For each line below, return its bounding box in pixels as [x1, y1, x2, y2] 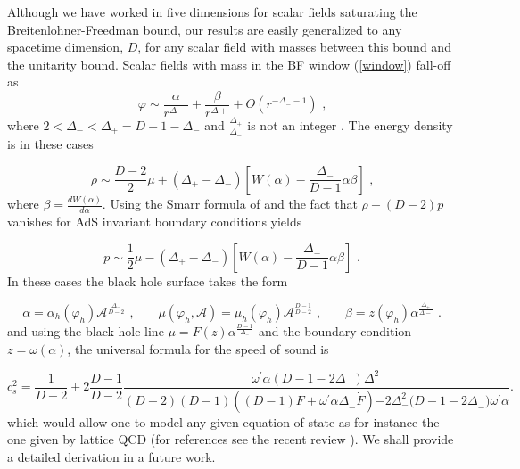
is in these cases [7, 135, 94, 153]
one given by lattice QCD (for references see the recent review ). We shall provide [7, 430, 454, 448]
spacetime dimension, [7, 37, 124, 56]
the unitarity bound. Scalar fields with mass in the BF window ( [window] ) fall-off [7, 54, 451, 73]
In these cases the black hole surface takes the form [7, 271, 288, 290]
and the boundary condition [258, 322, 412, 340]
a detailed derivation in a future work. [7, 447, 216, 465]
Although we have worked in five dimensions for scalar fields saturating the [7, 3, 417, 21]
